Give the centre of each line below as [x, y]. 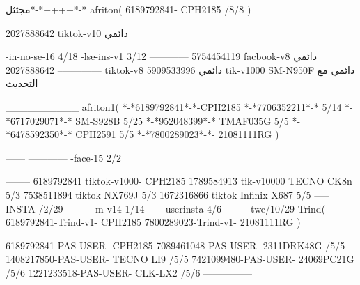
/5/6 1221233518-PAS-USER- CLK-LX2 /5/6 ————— [129, 272]
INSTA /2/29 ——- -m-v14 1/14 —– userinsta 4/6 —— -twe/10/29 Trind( [166, 208]
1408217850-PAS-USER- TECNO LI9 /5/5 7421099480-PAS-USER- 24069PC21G [180, 259]
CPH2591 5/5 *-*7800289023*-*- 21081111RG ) [177, 134]
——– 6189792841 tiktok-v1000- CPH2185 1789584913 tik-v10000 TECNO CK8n [179, 181]
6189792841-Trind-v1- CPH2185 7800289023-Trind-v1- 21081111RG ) [153, 222]
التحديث [22, 83]
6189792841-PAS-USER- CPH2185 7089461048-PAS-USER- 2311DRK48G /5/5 [175, 245]
